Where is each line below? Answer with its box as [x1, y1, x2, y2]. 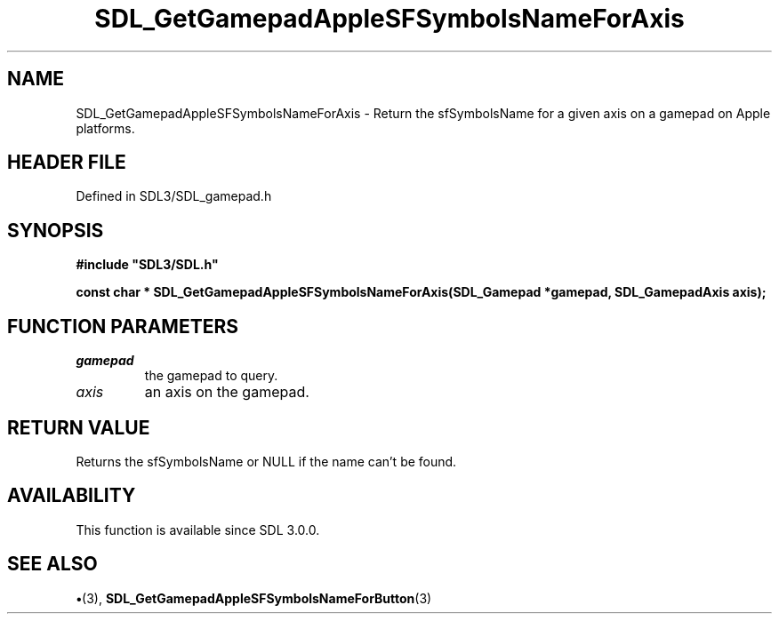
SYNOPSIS [7, 219, 104, 242]
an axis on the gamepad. [144, 383, 309, 402]
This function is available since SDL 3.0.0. [76, 521, 320, 537]
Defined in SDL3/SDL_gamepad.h [76, 188, 272, 204]
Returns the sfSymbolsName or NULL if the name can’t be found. [76, 453, 457, 469]
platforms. [76, 120, 135, 136]
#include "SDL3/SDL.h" [76, 257, 219, 273]
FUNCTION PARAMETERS [7, 314, 238, 338]
